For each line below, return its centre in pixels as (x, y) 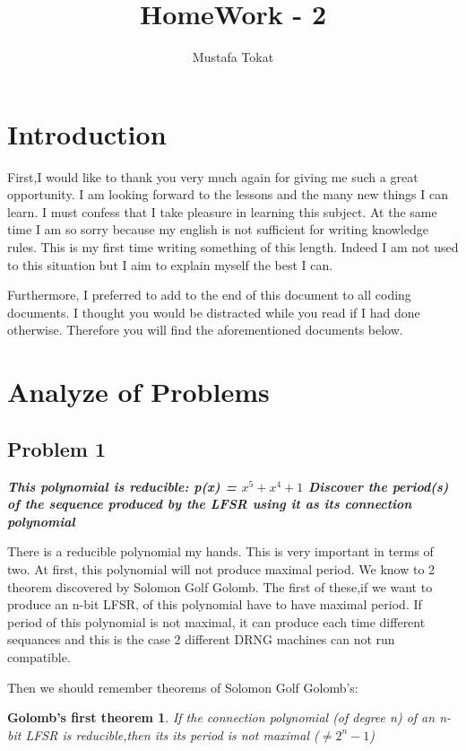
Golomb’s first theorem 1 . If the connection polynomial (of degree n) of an (221, 717)
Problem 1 (56, 448)
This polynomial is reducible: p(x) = (122, 486)
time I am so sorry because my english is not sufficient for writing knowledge (218, 229)
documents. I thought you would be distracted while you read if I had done (214, 312)
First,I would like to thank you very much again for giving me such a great (213, 176)
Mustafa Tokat (233, 57)
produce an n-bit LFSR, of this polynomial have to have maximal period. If (215, 604)
